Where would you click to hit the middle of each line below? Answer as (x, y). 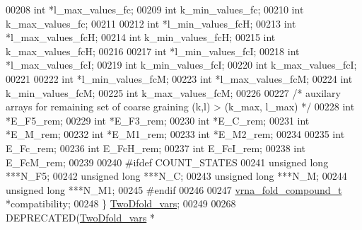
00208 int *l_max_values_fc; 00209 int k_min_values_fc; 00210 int (155, 9)
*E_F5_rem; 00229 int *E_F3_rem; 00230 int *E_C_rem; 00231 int (158, 120)
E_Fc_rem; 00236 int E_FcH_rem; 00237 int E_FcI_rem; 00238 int (156, 148)
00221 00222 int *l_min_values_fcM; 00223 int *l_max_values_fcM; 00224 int (179, 78)
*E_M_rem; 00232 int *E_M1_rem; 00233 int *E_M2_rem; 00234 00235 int (175, 134)
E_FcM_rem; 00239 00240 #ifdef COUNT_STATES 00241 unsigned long (167, 162)
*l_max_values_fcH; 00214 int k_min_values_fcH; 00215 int (141, 37)
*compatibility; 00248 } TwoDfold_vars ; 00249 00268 (121, 203)
